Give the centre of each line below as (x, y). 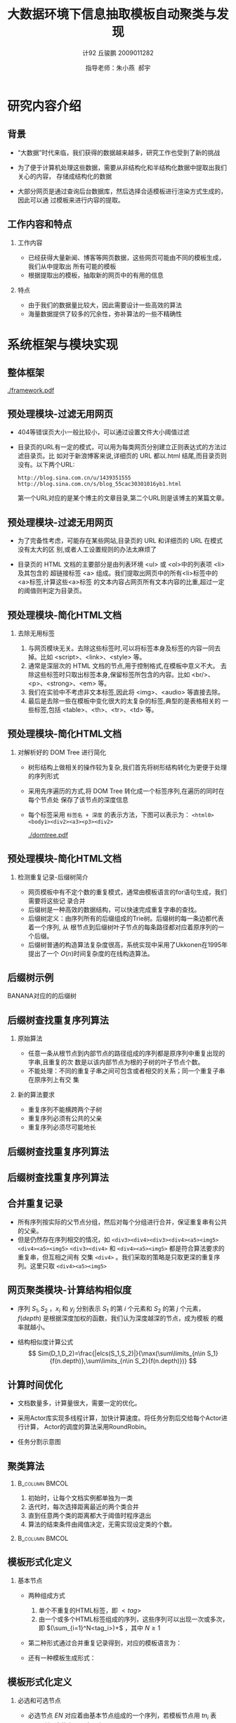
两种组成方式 (46, 1595)
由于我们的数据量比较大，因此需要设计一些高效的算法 (105, 305)
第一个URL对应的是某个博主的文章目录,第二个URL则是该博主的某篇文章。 (123, 498)
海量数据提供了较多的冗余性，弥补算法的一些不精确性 (105, 314)
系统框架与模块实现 (63, 344)
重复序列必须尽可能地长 (62, 1127)
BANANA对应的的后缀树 (42, 996)
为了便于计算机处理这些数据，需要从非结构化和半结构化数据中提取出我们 (122, 167)
